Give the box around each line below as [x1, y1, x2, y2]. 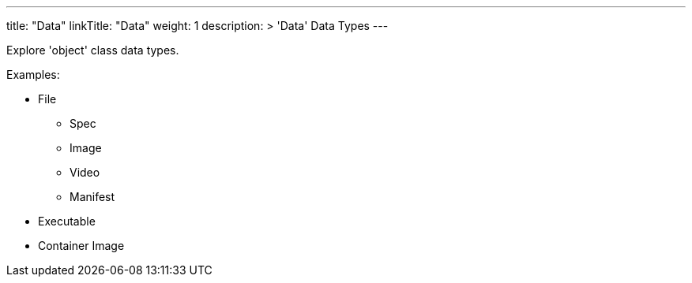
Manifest [70, 190, 115, 203]
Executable [38, 214, 96, 228]
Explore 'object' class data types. [6, 43, 179, 57]
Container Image [38, 239, 125, 252]
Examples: [6, 68, 60, 81]
